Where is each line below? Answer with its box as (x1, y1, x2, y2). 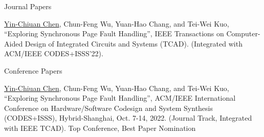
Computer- (226, 28, 260, 39)
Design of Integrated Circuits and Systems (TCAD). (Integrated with (25, 38, 243, 49)
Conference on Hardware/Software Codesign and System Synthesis (4, 102, 213, 113)
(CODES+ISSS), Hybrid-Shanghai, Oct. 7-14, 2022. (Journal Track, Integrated (4, 112, 252, 123)
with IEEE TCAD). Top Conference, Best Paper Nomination (4, 122, 196, 133)
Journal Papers (4, 1, 52, 11)
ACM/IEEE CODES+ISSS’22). (4, 48, 103, 59)
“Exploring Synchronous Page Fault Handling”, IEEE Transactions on (4, 28, 224, 39)
